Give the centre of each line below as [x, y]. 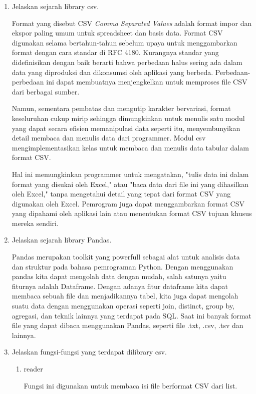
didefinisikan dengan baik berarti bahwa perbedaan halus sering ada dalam [127, 62]
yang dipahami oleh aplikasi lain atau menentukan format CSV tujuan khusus [132, 213]
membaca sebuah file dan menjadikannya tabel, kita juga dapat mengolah [125, 296]
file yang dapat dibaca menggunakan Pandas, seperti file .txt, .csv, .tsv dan [127, 325]
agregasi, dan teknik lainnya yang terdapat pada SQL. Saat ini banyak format [132, 315]
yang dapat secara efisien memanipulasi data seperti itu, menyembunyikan [126, 128]
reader [33, 368]
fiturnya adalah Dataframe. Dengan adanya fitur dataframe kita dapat [120, 286]
